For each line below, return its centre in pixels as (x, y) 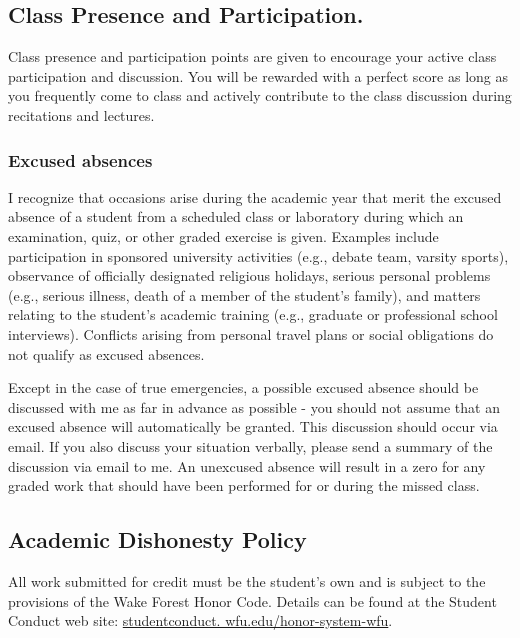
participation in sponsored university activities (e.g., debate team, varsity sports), (258, 255)
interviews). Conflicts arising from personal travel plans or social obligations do (251, 333)
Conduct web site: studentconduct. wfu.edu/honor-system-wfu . (200, 620)
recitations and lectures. (81, 114)
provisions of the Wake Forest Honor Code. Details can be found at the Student (252, 600)
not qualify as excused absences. (106, 353)
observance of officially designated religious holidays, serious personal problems (249, 275)
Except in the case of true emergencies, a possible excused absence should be (243, 387)
